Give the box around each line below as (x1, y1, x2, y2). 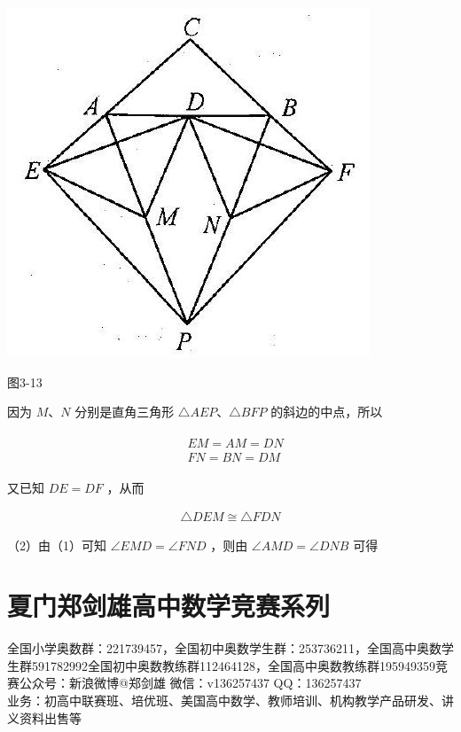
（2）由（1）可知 (7, 535, 106, 554)
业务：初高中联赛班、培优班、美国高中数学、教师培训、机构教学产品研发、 (7, 691, 441, 709)
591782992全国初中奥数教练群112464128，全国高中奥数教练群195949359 (31, 656, 435, 674)
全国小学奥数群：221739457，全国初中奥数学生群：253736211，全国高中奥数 (7, 639, 441, 658)
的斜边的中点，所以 (270, 402, 383, 421)
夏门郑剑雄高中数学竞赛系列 (7, 588, 331, 624)
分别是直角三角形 (74, 402, 175, 421)
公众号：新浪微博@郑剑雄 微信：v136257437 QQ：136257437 (19, 674, 362, 692)
